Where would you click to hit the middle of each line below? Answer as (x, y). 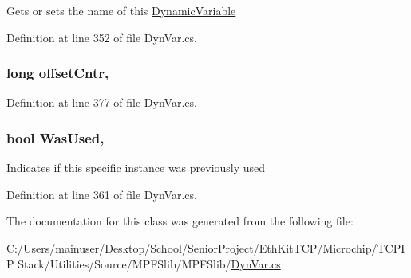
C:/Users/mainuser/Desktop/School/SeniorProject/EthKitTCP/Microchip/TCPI (206, 248)
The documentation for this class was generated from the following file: (180, 221)
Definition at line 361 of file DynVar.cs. (102, 194)
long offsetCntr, (58, 73)
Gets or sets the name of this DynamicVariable (121, 10)
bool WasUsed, (55, 137)
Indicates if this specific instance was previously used (136, 168)
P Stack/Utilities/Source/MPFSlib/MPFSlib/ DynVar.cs (144, 263)
